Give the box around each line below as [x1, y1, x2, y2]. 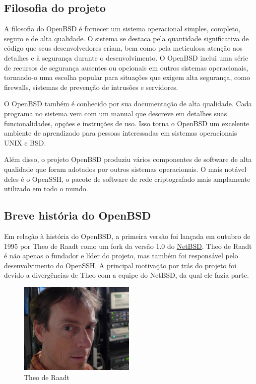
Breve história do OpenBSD [4, 208, 151, 223]
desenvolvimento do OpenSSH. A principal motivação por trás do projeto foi [4, 260, 237, 270]
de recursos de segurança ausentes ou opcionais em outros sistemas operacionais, [4, 62, 249, 73]
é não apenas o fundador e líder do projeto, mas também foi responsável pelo [4, 250, 238, 261]
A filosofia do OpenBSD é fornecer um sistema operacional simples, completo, [4, 23, 241, 34]
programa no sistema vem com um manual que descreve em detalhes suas [4, 108, 227, 118]
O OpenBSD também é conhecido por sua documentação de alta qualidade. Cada [4, 98, 252, 109]
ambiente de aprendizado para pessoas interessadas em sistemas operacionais [4, 128, 237, 138]
